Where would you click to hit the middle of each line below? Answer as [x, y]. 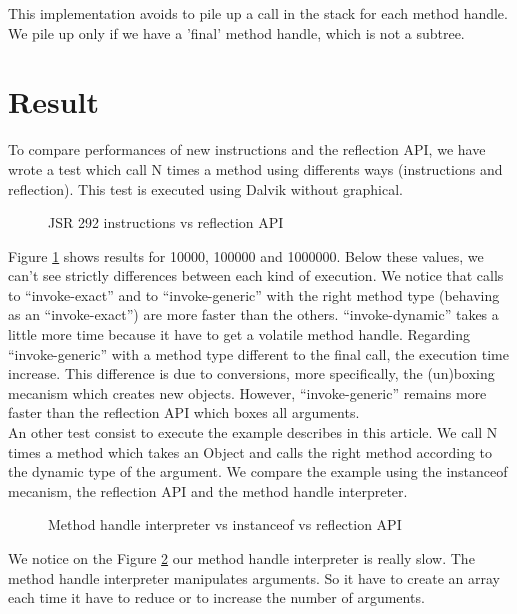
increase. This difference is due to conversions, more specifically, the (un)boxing [251, 373]
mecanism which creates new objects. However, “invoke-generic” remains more [247, 392]
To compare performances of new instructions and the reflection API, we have [247, 149]
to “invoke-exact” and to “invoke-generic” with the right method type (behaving [254, 294]
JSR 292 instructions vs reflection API [166, 222]
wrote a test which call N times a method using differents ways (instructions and [255, 168]
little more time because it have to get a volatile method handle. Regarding [239, 334]
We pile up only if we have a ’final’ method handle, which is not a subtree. [236, 32]
